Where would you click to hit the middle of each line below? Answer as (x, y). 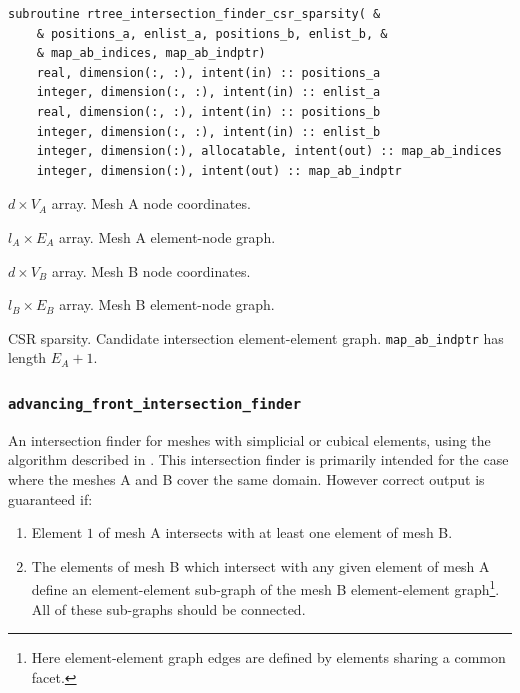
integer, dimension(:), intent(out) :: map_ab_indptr (219, 170)
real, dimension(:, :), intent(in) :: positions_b (208, 111)
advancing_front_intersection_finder (155, 403)
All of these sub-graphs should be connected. (168, 608)
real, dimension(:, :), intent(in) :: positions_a (208, 72)
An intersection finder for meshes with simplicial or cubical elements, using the (249, 439)
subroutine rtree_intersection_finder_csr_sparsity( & (194, 14)
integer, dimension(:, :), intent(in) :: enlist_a (208, 92)
